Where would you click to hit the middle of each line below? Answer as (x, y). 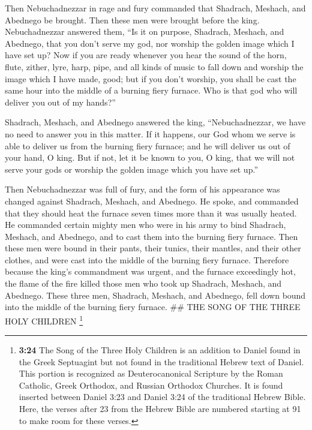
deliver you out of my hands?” (60, 102)
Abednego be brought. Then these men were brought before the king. (132, 19)
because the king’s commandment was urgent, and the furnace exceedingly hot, (150, 271)
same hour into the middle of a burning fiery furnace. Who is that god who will (151, 90)
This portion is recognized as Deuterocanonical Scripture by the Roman (151, 373)
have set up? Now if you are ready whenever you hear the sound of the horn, (146, 55)
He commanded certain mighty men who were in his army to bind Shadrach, (145, 225)
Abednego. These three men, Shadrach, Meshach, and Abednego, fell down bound (155, 295)
